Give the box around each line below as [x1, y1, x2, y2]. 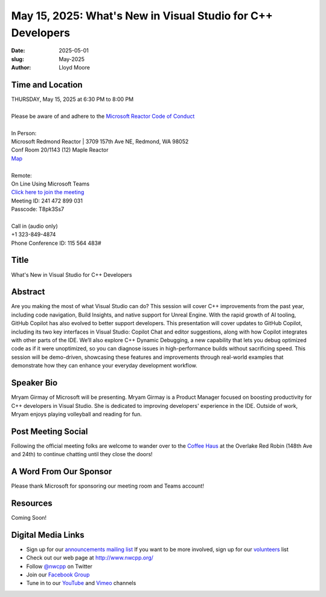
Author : [11, 64, 31, 71]
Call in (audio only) [11, 222, 59, 230]
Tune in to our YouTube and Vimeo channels [26, 579, 136, 587]
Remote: [11, 172, 33, 179]
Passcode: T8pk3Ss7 [11, 205, 65, 213]
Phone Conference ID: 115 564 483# [11, 239, 102, 247]
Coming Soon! [11, 514, 47, 521]
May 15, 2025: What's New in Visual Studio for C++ [11, 9, 273, 22]
